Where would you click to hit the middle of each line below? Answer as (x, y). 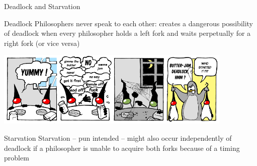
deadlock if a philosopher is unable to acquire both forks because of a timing (122, 148)
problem (17, 158)
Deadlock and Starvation (42, 6)
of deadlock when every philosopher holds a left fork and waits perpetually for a (127, 33)
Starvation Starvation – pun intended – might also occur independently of (118, 137)
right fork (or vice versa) (42, 43)
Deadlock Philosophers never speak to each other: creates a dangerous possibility (129, 23)
